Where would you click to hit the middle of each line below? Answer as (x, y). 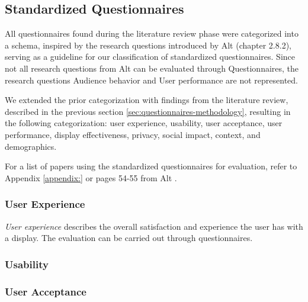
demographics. (31, 146)
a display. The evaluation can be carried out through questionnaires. (129, 238)
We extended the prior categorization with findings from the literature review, (147, 100)
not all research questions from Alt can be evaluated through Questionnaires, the (152, 68)
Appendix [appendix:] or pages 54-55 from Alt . (91, 177)
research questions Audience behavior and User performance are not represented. (151, 80)
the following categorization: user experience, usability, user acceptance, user (144, 123)
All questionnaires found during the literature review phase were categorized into (152, 33)
